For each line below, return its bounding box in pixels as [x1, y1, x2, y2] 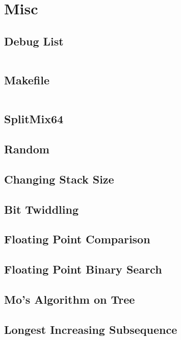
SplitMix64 [4, 111, 64, 127]
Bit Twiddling [4, 201, 79, 217]
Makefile [4, 72, 49, 87]
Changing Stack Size [4, 171, 114, 187]
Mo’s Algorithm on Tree [4, 291, 135, 307]
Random [4, 141, 49, 156]
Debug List [4, 33, 64, 49]
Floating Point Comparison [4, 231, 150, 247]
